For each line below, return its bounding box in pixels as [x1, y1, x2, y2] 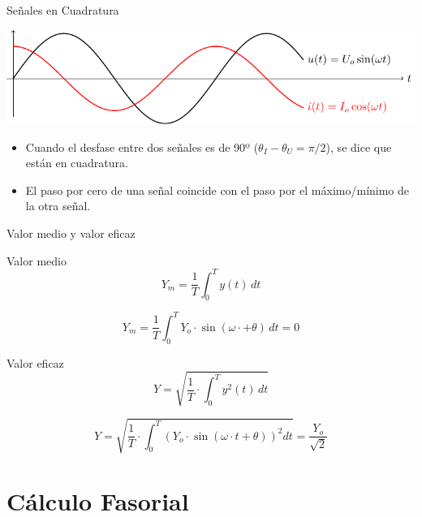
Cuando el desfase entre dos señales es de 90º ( [25, 138, 259, 155]
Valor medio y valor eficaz [6, 224, 136, 241]
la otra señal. [25, 197, 91, 214]
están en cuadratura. [25, 154, 128, 171]
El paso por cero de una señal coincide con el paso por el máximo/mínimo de [25, 181, 410, 198]
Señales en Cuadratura [6, 2, 119, 18]
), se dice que [325, 138, 392, 155]
